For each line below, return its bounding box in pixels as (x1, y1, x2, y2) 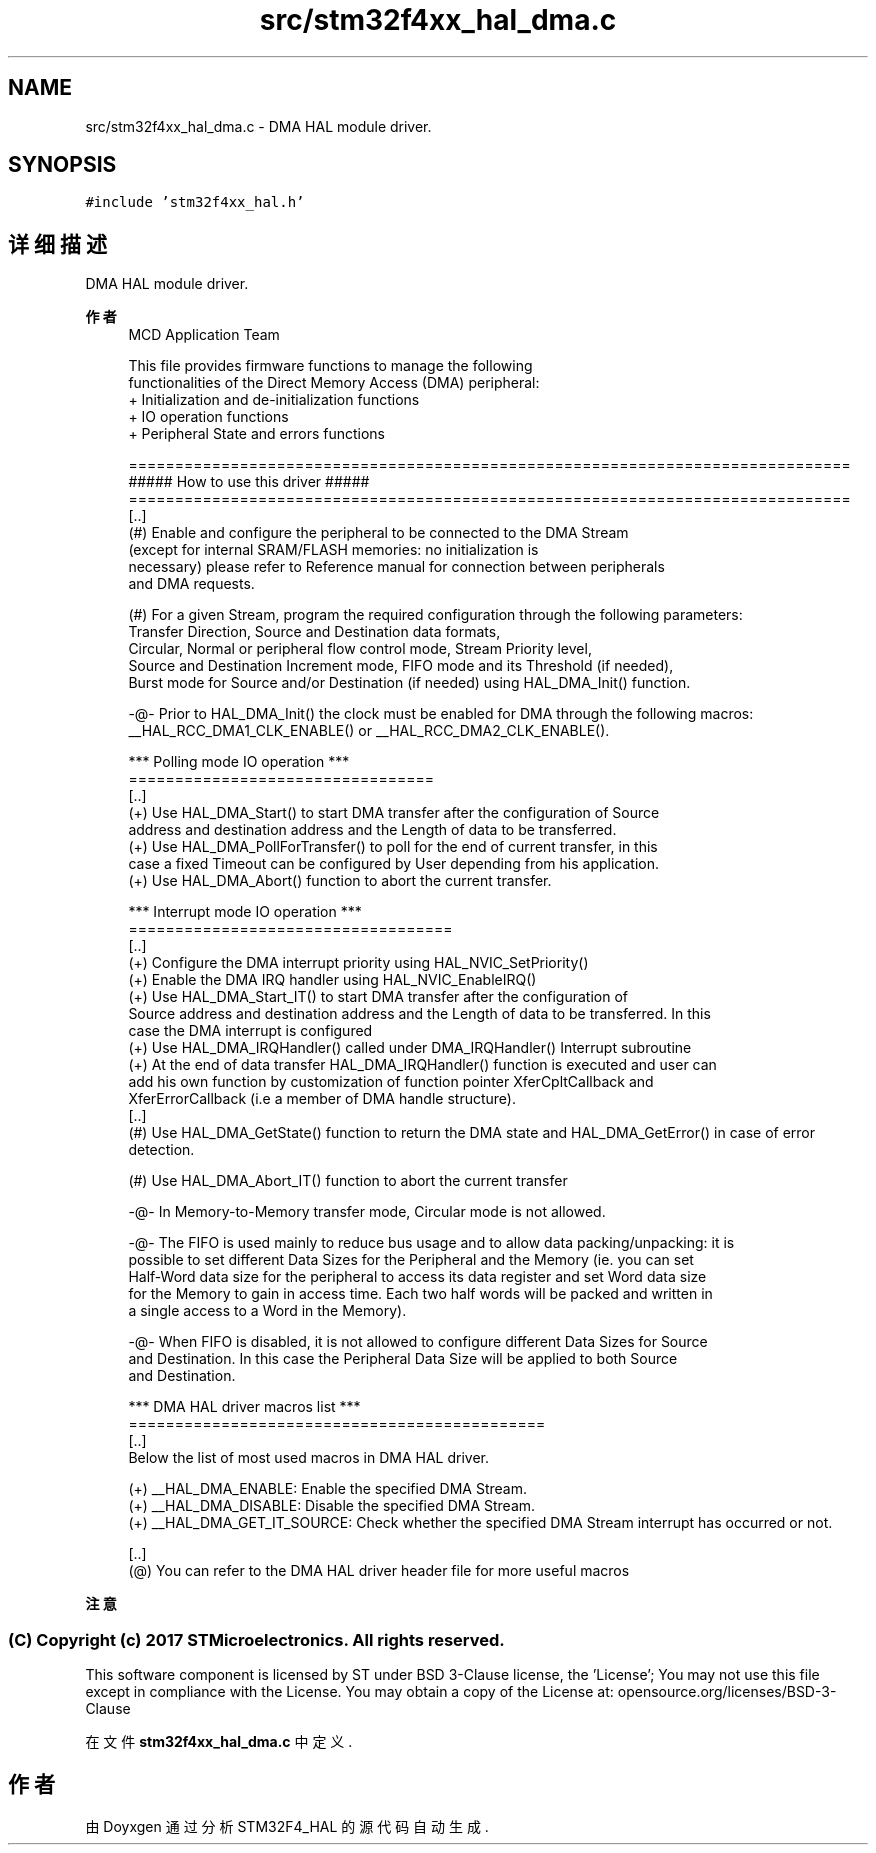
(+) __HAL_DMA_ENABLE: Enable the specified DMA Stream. (128, 1480, 527, 1498)
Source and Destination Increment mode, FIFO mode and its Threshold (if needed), (128, 657, 674, 675)
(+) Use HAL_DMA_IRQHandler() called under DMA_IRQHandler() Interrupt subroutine (128, 1039, 692, 1057)
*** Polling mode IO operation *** (128, 753, 350, 771)
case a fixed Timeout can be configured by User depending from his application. (128, 855, 660, 873)
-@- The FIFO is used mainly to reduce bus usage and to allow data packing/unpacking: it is (128, 1234, 735, 1252)
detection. (128, 1141, 195, 1159)
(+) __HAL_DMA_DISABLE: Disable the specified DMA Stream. (128, 1497, 536, 1515)
